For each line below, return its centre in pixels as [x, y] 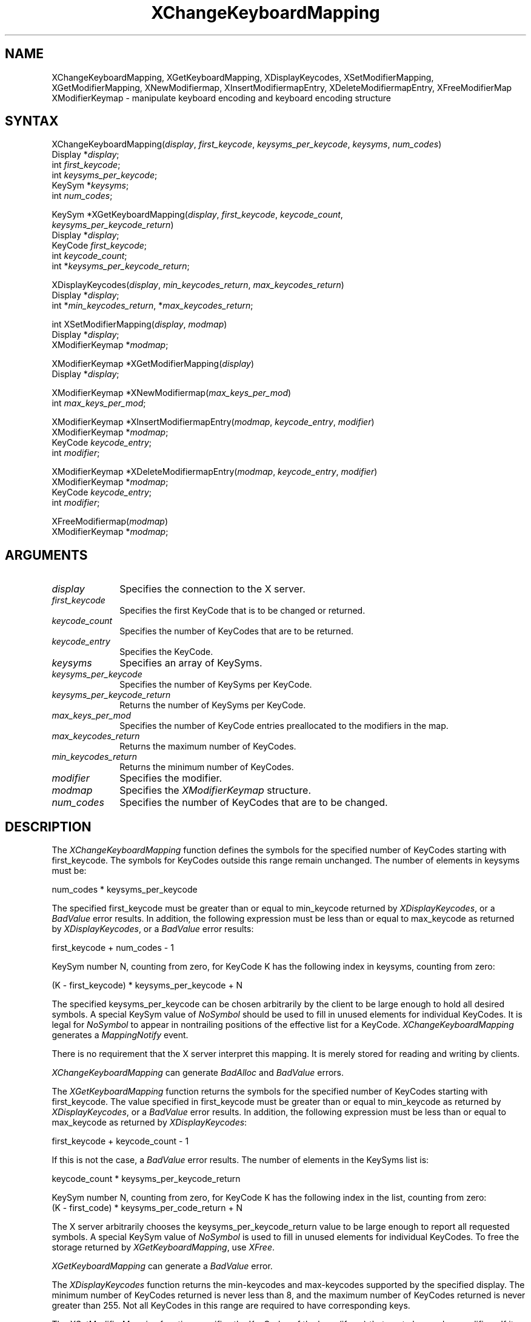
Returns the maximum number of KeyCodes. [208, 747]
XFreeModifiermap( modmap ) [110, 522]
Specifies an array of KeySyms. [191, 663]
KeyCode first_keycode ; [99, 246]
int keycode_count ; [89, 256]
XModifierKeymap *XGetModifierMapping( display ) [153, 364]
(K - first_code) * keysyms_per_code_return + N [147, 1208]
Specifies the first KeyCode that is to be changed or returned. [242, 611]
